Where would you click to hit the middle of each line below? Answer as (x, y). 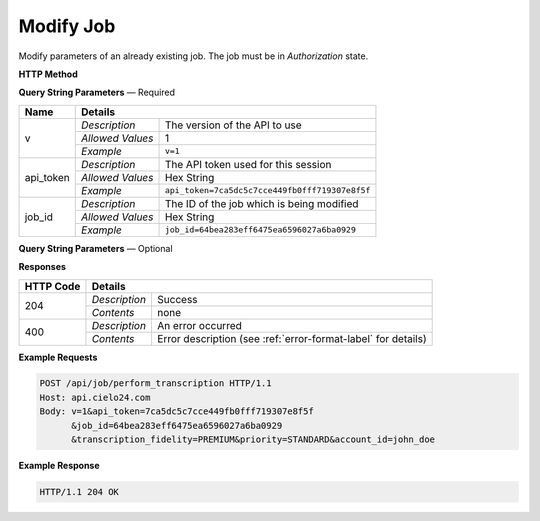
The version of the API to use (233, 125)
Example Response (59, 466)
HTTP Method (48, 74)
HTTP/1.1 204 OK (79, 492)
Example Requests (58, 357)
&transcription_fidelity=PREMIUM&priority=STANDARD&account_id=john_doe (253, 439)
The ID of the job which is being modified (261, 203)
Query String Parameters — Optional (96, 248)
